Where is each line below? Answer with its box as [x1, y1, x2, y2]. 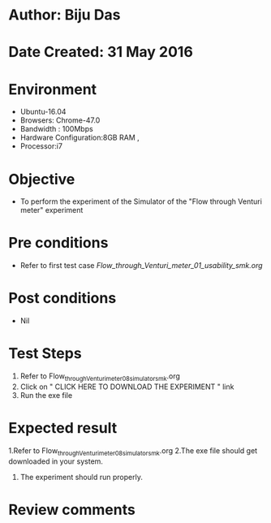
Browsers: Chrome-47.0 [19, 115, 101, 125]
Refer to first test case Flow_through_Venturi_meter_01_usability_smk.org [19, 261, 263, 270]
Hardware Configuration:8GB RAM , [19, 132, 140, 143]
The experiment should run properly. [19, 472, 144, 482]
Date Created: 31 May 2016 [8, 43, 193, 62]
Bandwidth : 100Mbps [19, 124, 93, 134]
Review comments [8, 500, 135, 519]
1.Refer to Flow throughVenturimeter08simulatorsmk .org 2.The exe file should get [8, 445, 258, 457]
